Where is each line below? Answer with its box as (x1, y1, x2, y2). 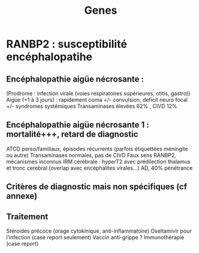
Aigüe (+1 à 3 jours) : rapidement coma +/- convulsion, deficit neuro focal (6, 97, 188, 103)
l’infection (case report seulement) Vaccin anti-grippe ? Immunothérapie (6, 234, 185, 241)
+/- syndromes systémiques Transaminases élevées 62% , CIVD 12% (6, 103, 178, 110)
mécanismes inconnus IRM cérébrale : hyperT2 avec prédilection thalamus (6, 158, 191, 165)
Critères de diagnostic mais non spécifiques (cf (6, 182, 188, 192)
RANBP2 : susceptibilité (6, 37, 128, 51)
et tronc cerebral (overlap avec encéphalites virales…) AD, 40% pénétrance (6, 164, 193, 171)
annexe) (6, 191, 38, 201)
